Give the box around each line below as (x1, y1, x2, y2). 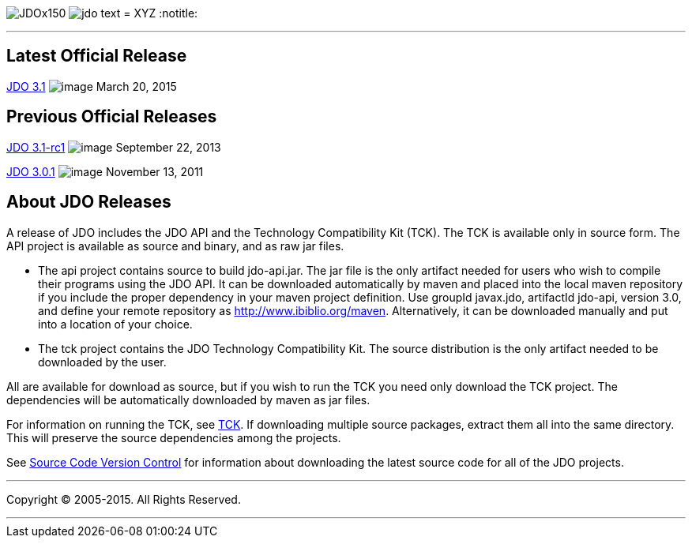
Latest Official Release (6, 46, 187, 66)
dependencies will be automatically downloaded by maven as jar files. (6, 392, 370, 407)
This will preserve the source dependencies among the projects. (6, 430, 341, 445)
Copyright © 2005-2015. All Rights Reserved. (6, 492, 241, 506)
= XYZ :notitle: (123, 6, 198, 20)
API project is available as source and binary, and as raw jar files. (6, 238, 344, 253)
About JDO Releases (6, 192, 171, 212)
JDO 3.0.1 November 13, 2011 (6, 164, 204, 178)
